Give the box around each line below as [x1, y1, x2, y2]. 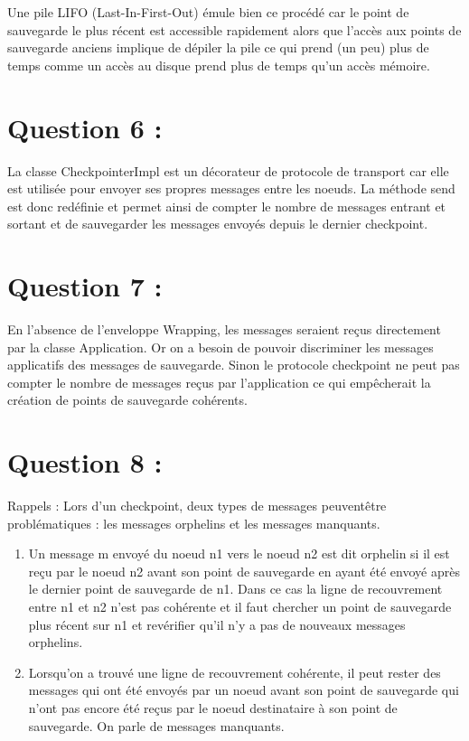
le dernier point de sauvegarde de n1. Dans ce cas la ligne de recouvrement [28, 579, 443, 598]
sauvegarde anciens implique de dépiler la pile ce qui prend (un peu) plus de [7, 38, 429, 57]
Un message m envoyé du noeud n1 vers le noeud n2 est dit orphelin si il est [28, 544, 450, 563]
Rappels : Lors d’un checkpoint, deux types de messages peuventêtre [7, 496, 387, 515]
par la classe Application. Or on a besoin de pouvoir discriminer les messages [7, 337, 434, 356]
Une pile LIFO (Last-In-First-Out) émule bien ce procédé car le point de [7, 3, 409, 21]
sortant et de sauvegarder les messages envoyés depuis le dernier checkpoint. [7, 214, 428, 233]
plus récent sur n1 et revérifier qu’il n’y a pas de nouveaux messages [28, 614, 406, 633]
